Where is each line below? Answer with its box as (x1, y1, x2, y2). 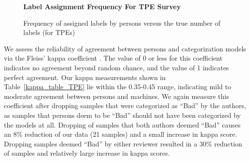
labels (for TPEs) (23, 27, 75, 37)
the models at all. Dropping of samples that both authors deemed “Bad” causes (4, 119, 241, 129)
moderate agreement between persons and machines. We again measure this (4, 91, 229, 101)
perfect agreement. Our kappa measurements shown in (4, 72, 166, 82)
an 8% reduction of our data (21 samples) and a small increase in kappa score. (4, 129, 237, 139)
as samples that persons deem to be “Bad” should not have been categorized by (4, 110, 241, 120)
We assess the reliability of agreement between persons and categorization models (4, 43, 246, 53)
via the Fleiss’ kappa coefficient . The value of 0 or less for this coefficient (4, 53, 223, 63)
